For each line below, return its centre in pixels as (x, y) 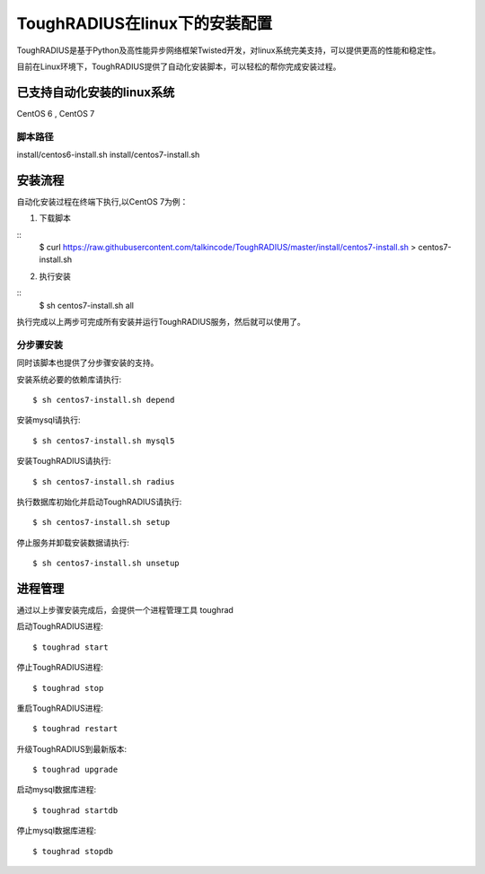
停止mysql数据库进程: (57, 831)
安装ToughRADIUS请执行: (64, 461)
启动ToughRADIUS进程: (60, 626)
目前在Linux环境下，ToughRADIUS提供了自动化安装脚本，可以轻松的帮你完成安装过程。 (179, 66)
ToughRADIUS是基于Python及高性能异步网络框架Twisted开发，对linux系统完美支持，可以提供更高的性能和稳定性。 (229, 50)
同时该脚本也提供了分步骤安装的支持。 (88, 363)
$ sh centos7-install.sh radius (104, 481)
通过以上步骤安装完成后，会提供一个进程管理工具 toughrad (125, 609)
